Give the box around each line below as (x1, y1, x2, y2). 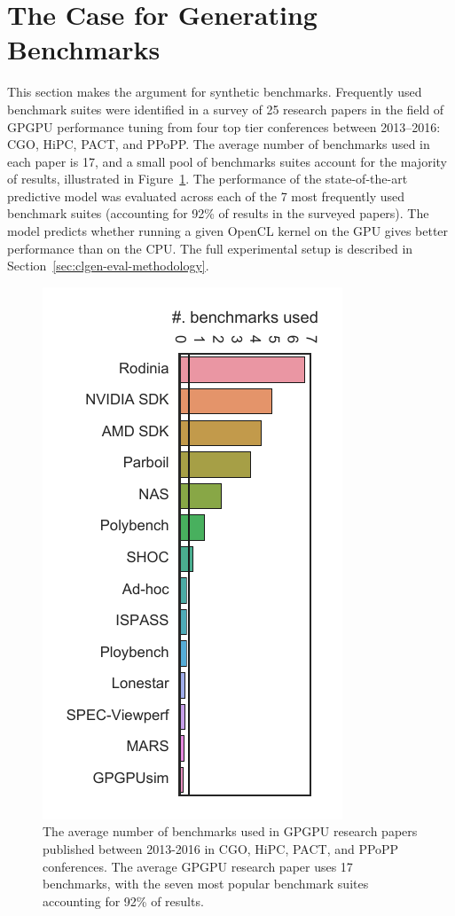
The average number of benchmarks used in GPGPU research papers (43, 822, 418, 841)
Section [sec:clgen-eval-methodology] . (7, 256, 209, 275)
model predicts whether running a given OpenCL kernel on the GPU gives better (7, 222, 449, 240)
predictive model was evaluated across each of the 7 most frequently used (7, 186, 405, 205)
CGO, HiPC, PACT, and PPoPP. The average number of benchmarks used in (7, 135, 430, 153)
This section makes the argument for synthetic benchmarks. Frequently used (7, 82, 422, 101)
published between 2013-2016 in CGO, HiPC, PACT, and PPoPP (43, 840, 399, 858)
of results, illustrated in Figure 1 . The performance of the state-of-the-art (7, 169, 408, 188)
